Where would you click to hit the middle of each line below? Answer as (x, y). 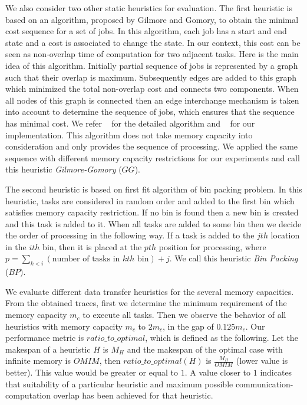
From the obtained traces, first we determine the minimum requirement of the (146, 303)
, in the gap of (188, 326)
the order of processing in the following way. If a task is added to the (130, 235)
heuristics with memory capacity (64, 326)
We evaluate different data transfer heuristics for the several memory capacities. (150, 291)
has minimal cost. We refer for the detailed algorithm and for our (130, 123)
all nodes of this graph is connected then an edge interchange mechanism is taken (152, 100)
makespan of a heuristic (48, 349)
